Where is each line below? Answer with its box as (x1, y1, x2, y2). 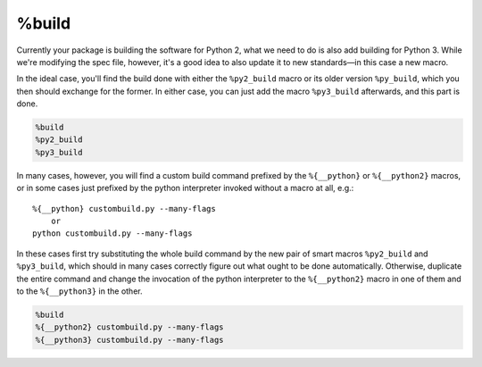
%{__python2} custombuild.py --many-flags (35, 322, 224, 332)
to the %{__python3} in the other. (16, 286, 143, 296)
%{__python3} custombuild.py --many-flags (35, 335, 224, 345)
